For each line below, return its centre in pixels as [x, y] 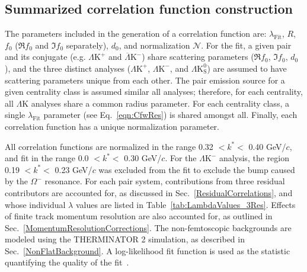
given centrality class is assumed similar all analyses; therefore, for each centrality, [154, 92]
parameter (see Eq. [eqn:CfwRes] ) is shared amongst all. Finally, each [170, 115]
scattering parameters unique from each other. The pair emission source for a [145, 80]
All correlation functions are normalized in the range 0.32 [109, 146]
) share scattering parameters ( [198, 57]
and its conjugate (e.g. [45, 57]
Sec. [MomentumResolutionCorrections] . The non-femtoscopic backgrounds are [148, 227]
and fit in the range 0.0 [47, 158]
